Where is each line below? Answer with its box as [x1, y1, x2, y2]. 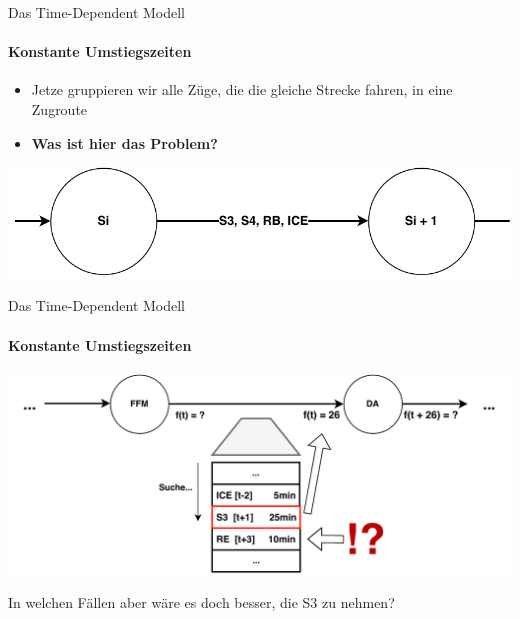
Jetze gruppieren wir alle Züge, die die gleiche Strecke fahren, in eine [31, 79, 453, 100]
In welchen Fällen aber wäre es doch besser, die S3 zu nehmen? [8, 592, 395, 613]
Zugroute [31, 98, 88, 119]
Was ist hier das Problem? [31, 132, 218, 153]
